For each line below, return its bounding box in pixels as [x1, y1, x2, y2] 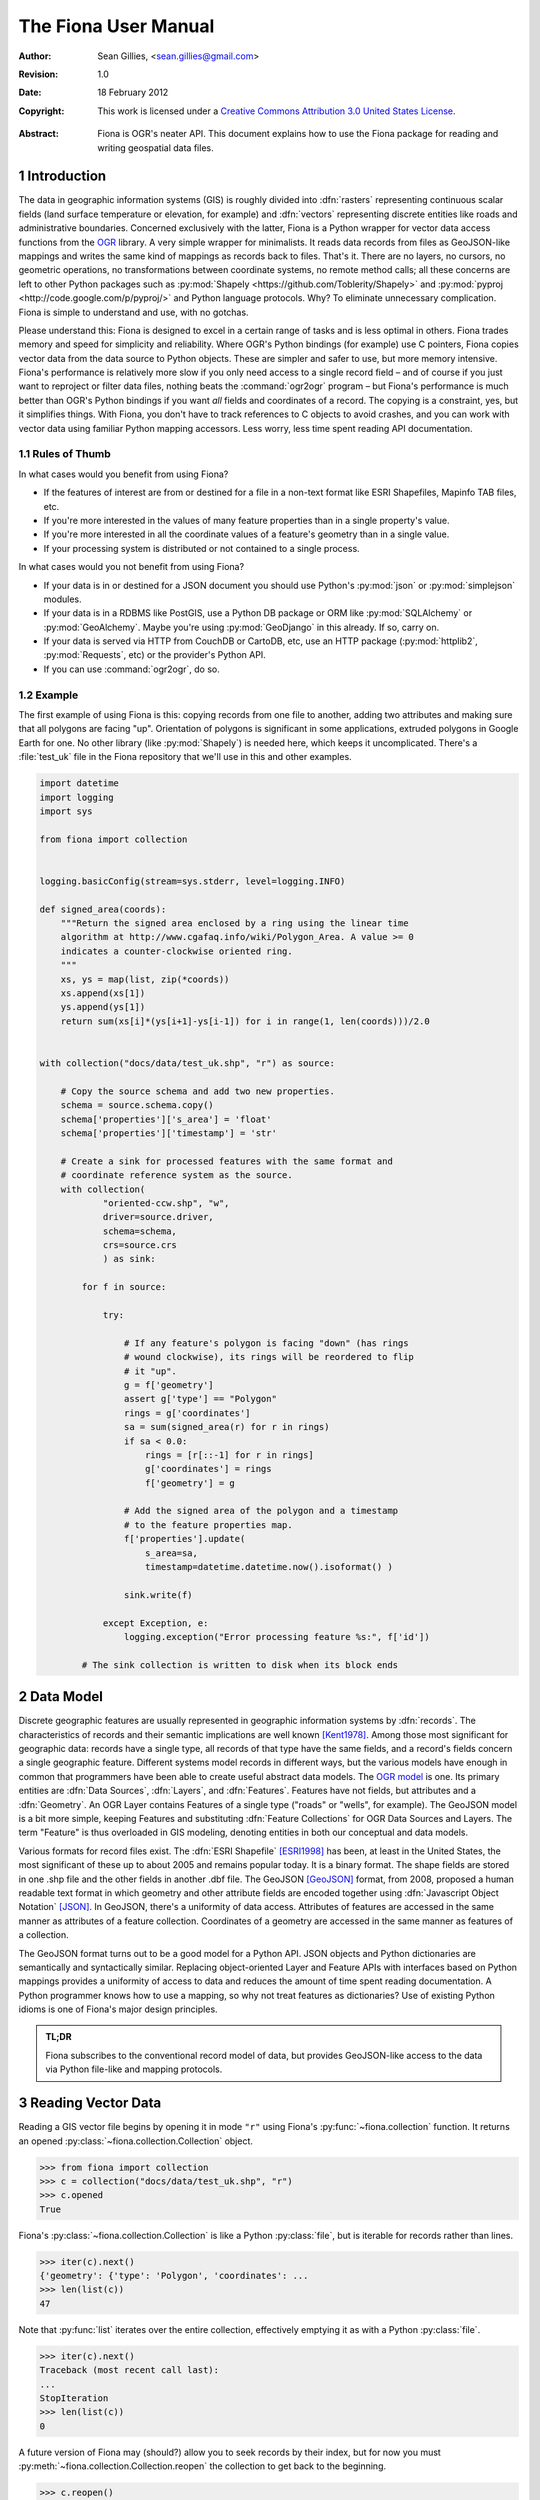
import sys [39, 805, 93, 817]
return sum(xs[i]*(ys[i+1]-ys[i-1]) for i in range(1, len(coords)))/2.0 [60, 1015, 430, 1027]
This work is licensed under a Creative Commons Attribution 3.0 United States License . [97, 105, 456, 117]
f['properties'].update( [123, 1533, 246, 1545]
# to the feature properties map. [123, 1519, 294, 1530]
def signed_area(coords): [39, 903, 167, 915]
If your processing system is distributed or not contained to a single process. [43, 542, 360, 554]
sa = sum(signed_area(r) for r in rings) [123, 1421, 330, 1433]
